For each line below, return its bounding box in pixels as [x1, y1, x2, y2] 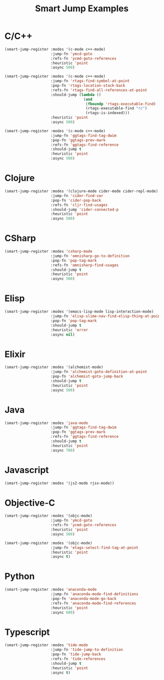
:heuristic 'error [50, 327, 89, 332]
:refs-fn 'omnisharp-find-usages [50, 262, 119, 268]
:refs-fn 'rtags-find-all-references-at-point [50, 87, 147, 92]
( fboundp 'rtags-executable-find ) [85, 101, 156, 106]
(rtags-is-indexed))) [85, 111, 130, 115]
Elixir [4, 348, 25, 360]
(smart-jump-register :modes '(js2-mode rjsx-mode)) [4, 481, 115, 485]
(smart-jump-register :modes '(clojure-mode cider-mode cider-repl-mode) [4, 189, 159, 194]
